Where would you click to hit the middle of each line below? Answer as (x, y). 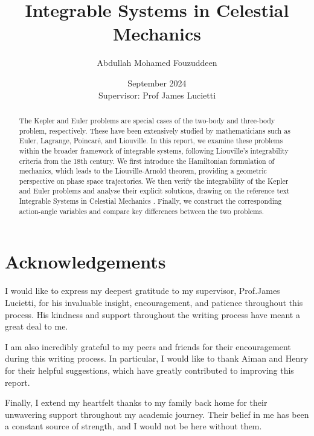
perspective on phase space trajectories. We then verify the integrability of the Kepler (154, 181)
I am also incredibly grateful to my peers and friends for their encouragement (148, 346)
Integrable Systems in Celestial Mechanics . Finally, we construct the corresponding (150, 201)
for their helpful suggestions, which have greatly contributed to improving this (149, 370)
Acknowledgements (85, 262)
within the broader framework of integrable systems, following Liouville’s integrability (154, 150)
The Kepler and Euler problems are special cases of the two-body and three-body (147, 120)
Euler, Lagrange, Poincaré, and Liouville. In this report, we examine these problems (151, 141)
